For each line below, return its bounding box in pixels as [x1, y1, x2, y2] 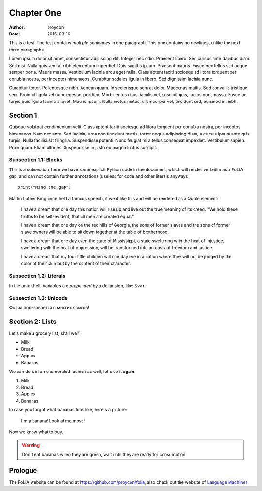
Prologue [9, 466, 37, 474]
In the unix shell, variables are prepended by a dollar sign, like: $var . [9, 283, 147, 288]
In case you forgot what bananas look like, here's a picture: [9, 407, 127, 413]
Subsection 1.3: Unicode [9, 294, 68, 301]
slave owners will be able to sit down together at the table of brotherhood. [21, 229, 169, 235]
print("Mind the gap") [17, 185, 72, 190]
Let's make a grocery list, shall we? [9, 330, 80, 336]
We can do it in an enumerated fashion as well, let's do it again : [9, 369, 136, 374]
